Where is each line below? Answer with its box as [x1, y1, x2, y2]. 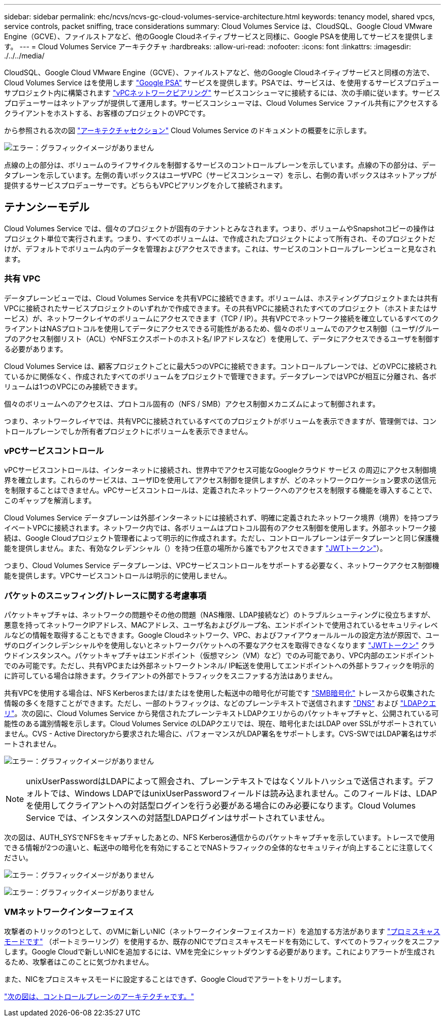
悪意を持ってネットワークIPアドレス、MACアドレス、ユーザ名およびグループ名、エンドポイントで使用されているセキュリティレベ [4, 621, 438, 630]
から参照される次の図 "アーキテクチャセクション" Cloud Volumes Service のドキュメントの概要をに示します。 [4, 126, 371, 135]
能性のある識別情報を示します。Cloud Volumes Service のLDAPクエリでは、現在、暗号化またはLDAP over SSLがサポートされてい [4, 719, 436, 728]
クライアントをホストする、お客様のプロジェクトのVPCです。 [4, 109, 210, 117]
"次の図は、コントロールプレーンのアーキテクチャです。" [4, 992, 194, 1001]
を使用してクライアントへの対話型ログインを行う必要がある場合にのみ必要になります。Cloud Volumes [26, 800, 416, 811]
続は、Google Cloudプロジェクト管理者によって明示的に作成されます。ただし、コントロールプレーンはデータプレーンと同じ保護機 [4, 534, 439, 543]
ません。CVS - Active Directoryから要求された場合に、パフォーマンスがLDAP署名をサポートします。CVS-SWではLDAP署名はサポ [4, 729, 437, 738]
